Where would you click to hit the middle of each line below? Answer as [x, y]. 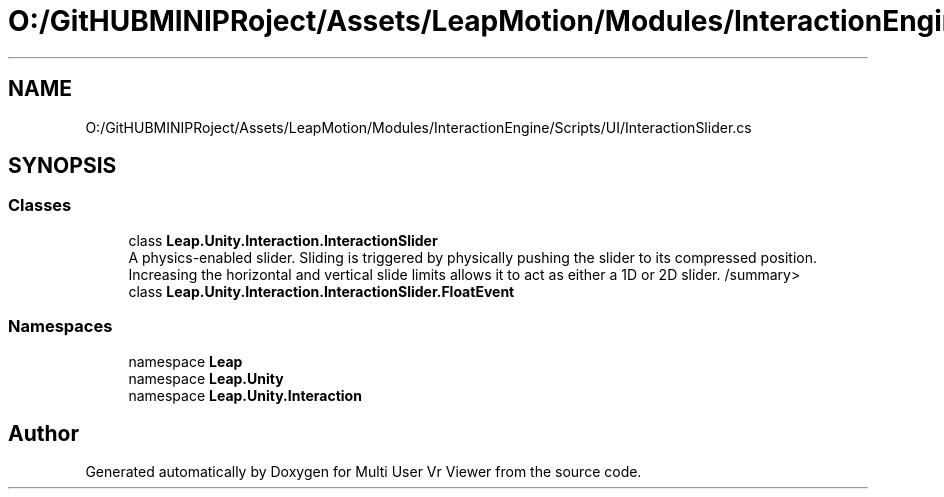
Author [43, 433]
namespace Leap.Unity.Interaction [245, 395]
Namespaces [60, 326]
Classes [40, 205]
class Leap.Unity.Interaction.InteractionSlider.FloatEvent [321, 291]
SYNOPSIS [62, 166]
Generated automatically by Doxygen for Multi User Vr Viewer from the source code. [363, 472]
